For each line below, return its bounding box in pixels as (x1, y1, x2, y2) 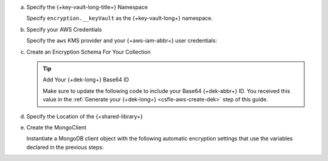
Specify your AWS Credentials (26, 26, 103, 33)
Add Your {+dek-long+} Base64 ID (43, 76, 129, 83)
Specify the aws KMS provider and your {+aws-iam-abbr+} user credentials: (26, 37, 217, 44)
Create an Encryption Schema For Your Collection (26, 48, 151, 55)
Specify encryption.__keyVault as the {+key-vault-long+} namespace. (26, 15, 213, 22)
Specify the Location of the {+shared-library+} (26, 112, 143, 120)
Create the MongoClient (26, 123, 87, 131)
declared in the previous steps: (26, 143, 104, 151)
